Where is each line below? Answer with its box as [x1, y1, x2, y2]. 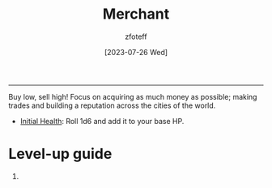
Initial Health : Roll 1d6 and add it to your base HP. [19, 116, 185, 126]
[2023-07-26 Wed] [104, 47, 168, 57]
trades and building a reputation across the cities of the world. [8, 100, 216, 110]
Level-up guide [8, 145, 113, 163]
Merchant [102, 5, 170, 23]
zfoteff [125, 32, 147, 41]
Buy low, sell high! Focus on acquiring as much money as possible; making [8, 92, 257, 101]
